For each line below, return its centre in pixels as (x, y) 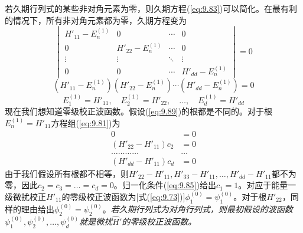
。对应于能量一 (267, 185)
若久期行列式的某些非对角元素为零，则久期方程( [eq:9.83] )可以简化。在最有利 (151, 8)
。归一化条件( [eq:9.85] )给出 (165, 185)
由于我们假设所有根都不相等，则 (67, 173)
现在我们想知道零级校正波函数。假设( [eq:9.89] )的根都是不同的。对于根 (139, 111)
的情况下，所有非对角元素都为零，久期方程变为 (96, 20)
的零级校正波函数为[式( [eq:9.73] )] (123, 196)
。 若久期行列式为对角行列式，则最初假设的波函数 (198, 209)
